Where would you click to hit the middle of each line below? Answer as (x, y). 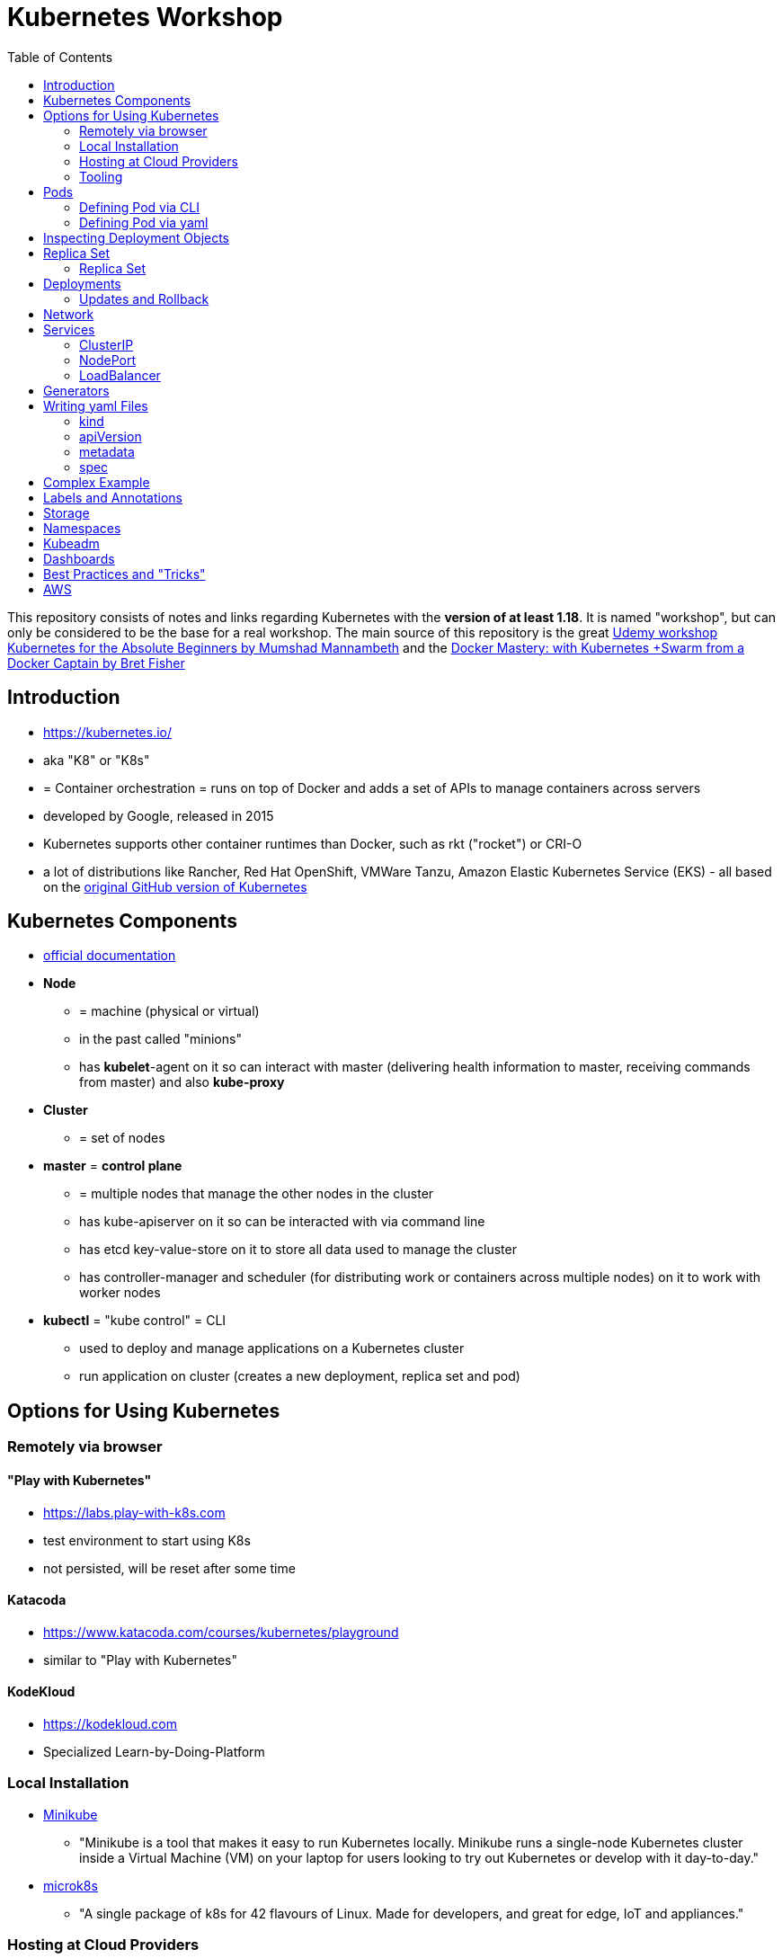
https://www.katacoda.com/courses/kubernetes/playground (221, 1632)
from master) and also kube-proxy (182, 1082)
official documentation (110, 956)
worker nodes (120, 1293)
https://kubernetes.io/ (108, 732)
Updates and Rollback (144, 298)
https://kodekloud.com (111, 1723)
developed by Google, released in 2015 (159, 815)
